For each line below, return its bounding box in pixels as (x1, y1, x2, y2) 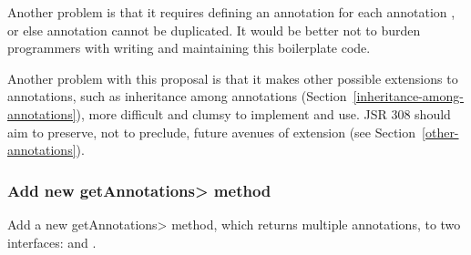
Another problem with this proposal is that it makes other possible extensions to (7, 68, 458, 87)
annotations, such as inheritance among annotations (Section (7, 87, 347, 106)
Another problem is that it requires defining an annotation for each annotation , (7, 3, 456, 21)
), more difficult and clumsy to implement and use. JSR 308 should (76, 104, 451, 123)
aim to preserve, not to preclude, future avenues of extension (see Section (7, 122, 416, 141)
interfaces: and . (7, 232, 97, 251)
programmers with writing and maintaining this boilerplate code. (7, 38, 371, 57)
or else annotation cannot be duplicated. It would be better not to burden (7, 20, 421, 39)
